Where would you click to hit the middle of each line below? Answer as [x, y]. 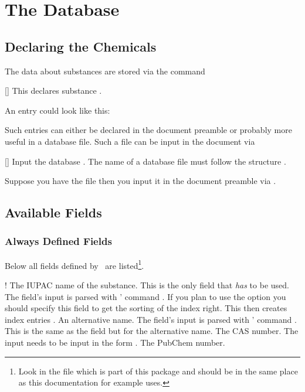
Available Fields [53, 212]
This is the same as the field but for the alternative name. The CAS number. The [152, 331]
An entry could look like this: [57, 110]
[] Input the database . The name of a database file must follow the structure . [145, 161]
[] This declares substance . [53, 91]
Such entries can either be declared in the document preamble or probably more [148, 130]
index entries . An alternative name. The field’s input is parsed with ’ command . [151, 319]
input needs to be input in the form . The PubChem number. [115, 342]
